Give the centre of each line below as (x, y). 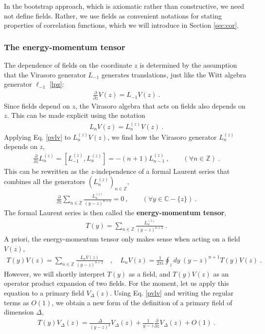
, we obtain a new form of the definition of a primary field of (142, 302)
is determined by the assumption (188, 65)
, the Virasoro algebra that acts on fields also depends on (160, 105)
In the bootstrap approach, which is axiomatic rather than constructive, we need (124, 6)
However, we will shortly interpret (54, 273)
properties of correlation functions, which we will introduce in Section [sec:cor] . (122, 25)
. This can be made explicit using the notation (76, 115)
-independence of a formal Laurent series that (162, 171)
